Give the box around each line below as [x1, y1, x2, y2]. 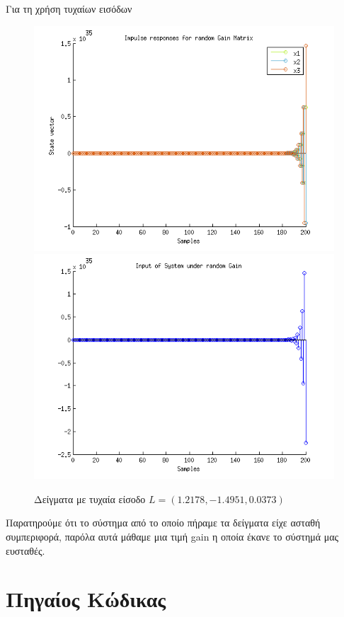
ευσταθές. [6, 543, 45, 558]
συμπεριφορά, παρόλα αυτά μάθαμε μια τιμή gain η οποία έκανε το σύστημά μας [6, 529, 339, 543]
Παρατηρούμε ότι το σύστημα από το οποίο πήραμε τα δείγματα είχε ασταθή [6, 515, 321, 530]
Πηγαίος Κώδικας [6, 584, 166, 613]
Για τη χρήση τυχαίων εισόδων [6, 1, 132, 16]
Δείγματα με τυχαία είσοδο [34, 491, 146, 506]
